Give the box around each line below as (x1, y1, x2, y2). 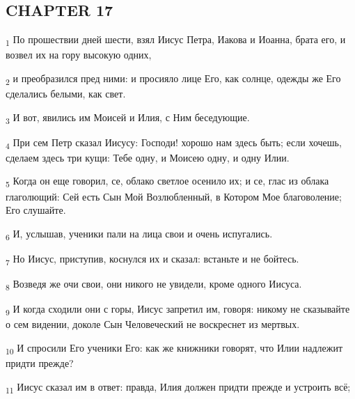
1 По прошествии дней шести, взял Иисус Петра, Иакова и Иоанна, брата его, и (6, 32, 346, 48)
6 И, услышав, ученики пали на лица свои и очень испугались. (6, 226, 273, 242)
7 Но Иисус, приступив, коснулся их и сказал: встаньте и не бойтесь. (6, 251, 299, 267)
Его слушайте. (6, 203, 66, 217)
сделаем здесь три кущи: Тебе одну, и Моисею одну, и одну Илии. (6, 150, 290, 164)
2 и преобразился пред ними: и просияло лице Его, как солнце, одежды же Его (6, 70, 341, 87)
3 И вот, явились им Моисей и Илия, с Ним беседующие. (6, 109, 250, 126)
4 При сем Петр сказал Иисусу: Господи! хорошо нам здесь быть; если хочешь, (6, 134, 342, 151)
